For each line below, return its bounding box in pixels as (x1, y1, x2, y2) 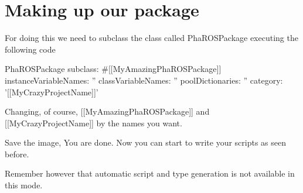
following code (5, 43, 56, 55)
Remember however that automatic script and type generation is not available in (5, 167, 295, 180)
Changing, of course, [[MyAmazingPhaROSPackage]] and (5, 105, 210, 118)
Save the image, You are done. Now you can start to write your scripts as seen (5, 136, 287, 149)
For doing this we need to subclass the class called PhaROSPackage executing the (5, 32, 298, 44)
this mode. (5, 179, 43, 191)
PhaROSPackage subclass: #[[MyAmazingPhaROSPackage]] (5, 63, 222, 75)
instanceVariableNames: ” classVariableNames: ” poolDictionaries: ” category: (5, 74, 283, 86)
